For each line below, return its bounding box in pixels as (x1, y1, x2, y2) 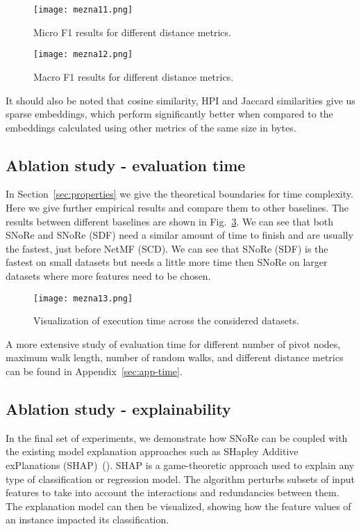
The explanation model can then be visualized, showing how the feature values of (6, 498, 351, 513)
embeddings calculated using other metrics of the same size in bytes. (6, 120, 296, 134)
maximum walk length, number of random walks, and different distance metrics (6, 350, 344, 365)
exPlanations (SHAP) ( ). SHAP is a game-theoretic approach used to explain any (6, 458, 355, 473)
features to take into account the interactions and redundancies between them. (6, 485, 339, 500)
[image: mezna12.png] (33, 49, 133, 60)
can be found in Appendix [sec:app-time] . (6, 364, 183, 379)
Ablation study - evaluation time (6, 154, 246, 175)
